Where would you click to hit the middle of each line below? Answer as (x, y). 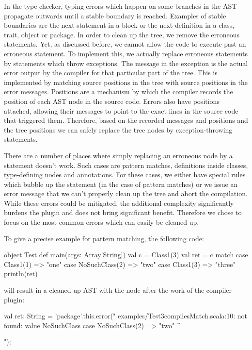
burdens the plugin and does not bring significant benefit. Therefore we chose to (123, 212)
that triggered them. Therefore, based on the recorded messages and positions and (126, 120)
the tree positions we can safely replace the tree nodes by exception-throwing (118, 129)
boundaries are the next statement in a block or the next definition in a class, (119, 25)
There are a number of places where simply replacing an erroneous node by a (118, 155)
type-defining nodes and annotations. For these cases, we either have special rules (125, 175)
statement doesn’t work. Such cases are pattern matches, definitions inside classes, (126, 165)
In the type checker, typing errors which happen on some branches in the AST (120, 6)
